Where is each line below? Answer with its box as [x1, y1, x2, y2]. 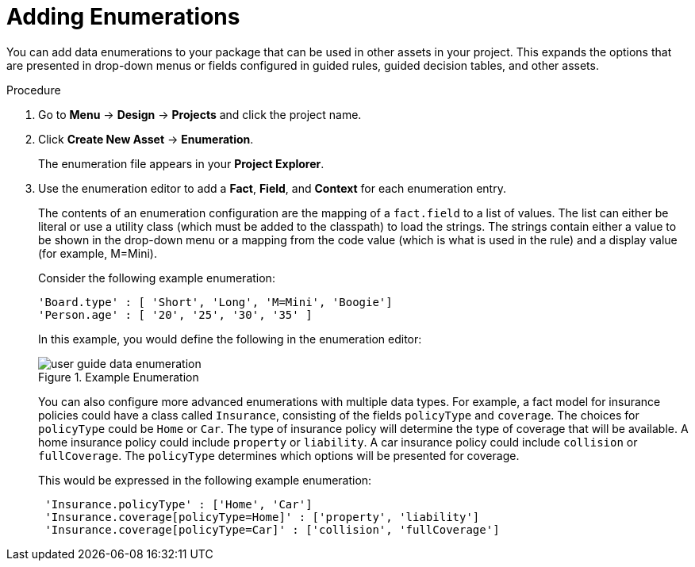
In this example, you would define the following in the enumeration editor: [38, 331, 422, 346]
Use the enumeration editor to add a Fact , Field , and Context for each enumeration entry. [38, 181, 506, 195]
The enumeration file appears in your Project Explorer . [38, 156, 324, 170]
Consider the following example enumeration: [38, 270, 275, 285]
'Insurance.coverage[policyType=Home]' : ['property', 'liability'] [44, 510, 480, 523]
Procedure [6, 82, 61, 97]
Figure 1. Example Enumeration [38, 370, 199, 384]
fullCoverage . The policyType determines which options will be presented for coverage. [38, 448, 520, 462]
